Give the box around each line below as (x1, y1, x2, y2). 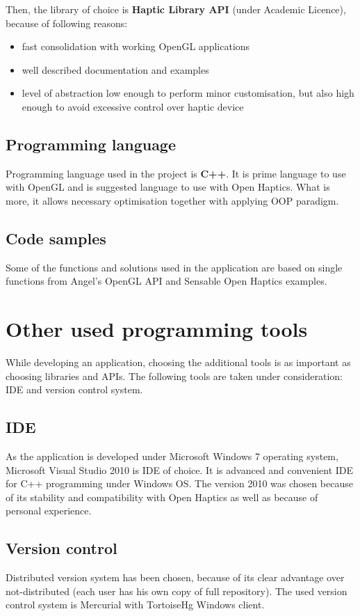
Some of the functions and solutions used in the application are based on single (6, 260, 343, 274)
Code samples (6, 227, 106, 248)
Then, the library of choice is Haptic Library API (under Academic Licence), (6, 2, 346, 16)
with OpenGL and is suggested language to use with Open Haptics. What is (6, 180, 330, 194)
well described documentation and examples (22, 62, 209, 77)
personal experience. (6, 503, 92, 518)
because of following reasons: (6, 15, 128, 30)
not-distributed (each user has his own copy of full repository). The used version (6, 583, 347, 598)
